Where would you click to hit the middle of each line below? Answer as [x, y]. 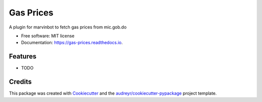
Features [23, 56]
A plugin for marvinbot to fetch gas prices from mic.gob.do [68, 27]
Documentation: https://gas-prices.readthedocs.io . [72, 43]
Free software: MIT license [48, 36]
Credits [20, 82]
